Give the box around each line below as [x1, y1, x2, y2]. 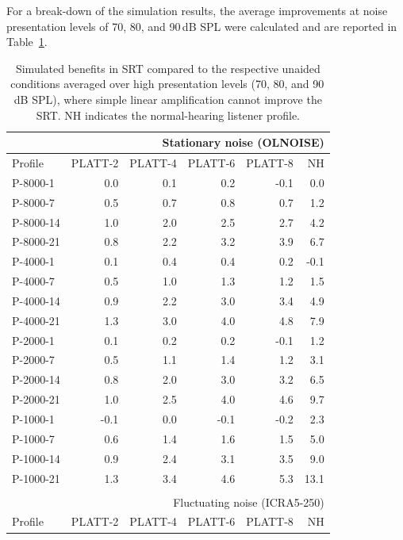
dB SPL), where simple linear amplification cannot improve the [13, 90, 322, 107]
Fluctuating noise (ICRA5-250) [173, 493, 324, 510]
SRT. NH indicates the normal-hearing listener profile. [36, 106, 300, 123]
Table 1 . [6, 33, 48, 50]
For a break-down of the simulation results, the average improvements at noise [6, 2, 388, 18]
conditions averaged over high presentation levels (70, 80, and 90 [10, 75, 324, 92]
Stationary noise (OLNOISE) [162, 134, 324, 151]
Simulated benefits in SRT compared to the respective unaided [15, 59, 320, 76]
